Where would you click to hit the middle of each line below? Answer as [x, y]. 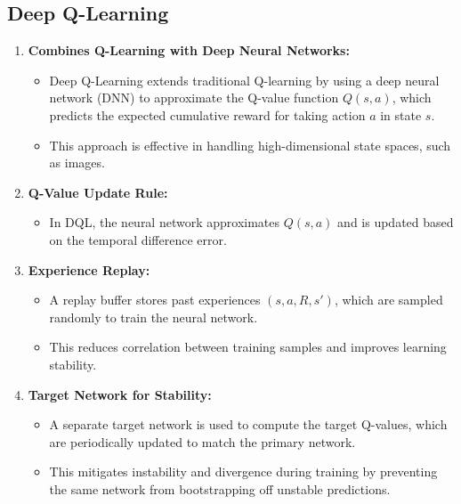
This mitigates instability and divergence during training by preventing [243, 471]
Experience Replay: [89, 269]
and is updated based [396, 222]
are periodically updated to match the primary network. [202, 441]
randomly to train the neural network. [154, 317]
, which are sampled [388, 300]
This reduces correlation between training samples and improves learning [248, 347]
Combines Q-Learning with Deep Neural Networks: [189, 50]
